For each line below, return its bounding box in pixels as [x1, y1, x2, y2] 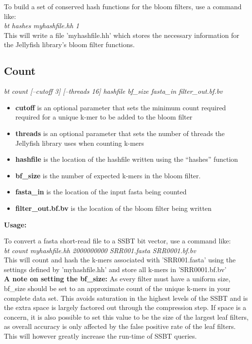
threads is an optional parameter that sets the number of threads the [15, 128, 225, 138]
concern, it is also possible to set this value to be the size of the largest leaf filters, [4, 311, 249, 322]
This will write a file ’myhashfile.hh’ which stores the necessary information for [4, 30, 239, 40]
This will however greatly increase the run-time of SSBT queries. [4, 331, 197, 341]
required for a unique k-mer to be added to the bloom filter [15, 112, 193, 122]
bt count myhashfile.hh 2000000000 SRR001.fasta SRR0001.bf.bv [4, 245, 196, 255]
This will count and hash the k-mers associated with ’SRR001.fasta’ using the [4, 255, 236, 265]
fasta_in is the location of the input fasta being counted [15, 187, 187, 197]
